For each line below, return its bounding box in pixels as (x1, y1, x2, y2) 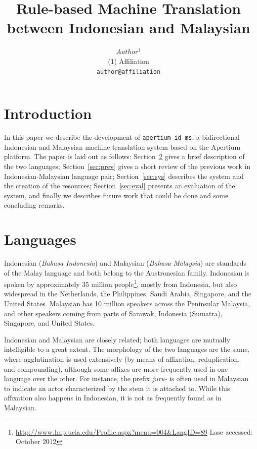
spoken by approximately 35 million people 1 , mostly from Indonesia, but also (4, 278, 237, 289)
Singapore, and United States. (4, 318, 95, 328)
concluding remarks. (4, 200, 65, 210)
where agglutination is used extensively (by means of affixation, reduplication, (4, 354, 240, 364)
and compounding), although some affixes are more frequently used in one (4, 363, 228, 374)
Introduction (4, 103, 92, 123)
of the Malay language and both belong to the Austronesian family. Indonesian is (4, 267, 250, 278)
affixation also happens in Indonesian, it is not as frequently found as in (4, 393, 221, 403)
